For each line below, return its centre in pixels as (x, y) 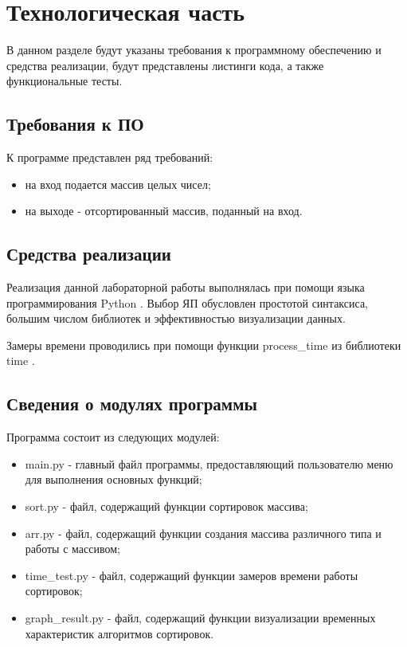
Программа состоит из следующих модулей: (113, 437)
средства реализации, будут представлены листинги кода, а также (165, 65)
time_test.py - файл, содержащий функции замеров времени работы (192, 575)
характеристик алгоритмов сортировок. (119, 633)
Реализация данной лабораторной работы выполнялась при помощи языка (186, 287)
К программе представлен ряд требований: (110, 157)
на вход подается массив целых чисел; (118, 184)
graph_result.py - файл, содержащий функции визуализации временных (200, 618)
